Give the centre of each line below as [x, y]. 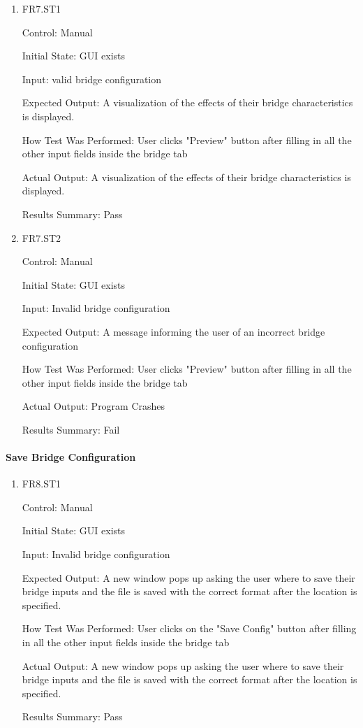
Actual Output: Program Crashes [94, 406]
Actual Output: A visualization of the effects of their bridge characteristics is [186, 177]
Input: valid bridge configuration [92, 79]
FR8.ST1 [42, 484]
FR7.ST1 [42, 8]
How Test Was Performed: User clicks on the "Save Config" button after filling [189, 628]
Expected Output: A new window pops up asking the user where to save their [188, 577]
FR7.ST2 [42, 237]
